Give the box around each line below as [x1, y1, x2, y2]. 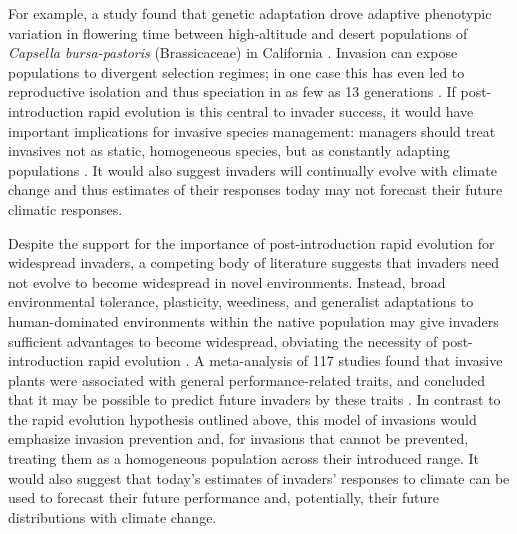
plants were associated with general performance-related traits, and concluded [8, 369, 485, 390]
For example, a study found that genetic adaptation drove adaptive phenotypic [8, 3, 492, 23]
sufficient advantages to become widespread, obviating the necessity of [8, 330, 438, 351]
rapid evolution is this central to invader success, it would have [88, 100, 474, 121]
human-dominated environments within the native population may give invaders [8, 310, 499, 331]
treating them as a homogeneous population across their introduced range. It [8, 448, 480, 469]
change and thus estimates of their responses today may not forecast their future [8, 179, 503, 200]
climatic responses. [8, 198, 123, 219]
